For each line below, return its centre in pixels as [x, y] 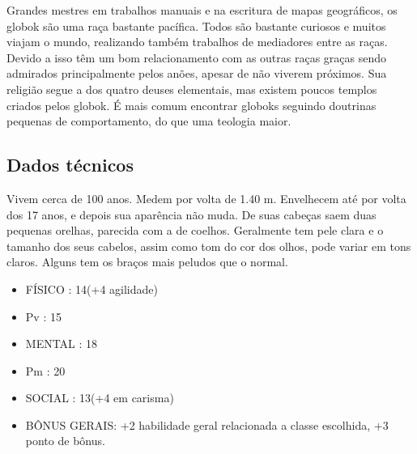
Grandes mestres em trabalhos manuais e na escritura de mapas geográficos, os [202, 10]
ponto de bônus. [65, 441]
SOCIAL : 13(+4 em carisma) [100, 398]
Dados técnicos [70, 165]
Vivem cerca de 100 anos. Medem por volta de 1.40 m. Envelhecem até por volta [206, 198]
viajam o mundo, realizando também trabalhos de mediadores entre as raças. [197, 42]
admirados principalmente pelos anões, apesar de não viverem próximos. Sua [197, 73]
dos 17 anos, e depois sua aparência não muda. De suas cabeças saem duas [191, 214]
